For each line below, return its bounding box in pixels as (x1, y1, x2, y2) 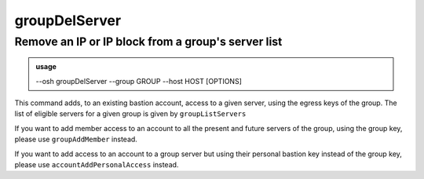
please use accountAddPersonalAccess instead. (14, 159, 179, 169)
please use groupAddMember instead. (14, 134, 137, 144)
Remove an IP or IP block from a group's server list (14, 35, 283, 49)
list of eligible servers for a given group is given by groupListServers (14, 109, 247, 119)
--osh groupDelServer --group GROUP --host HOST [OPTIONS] (35, 76, 243, 86)
